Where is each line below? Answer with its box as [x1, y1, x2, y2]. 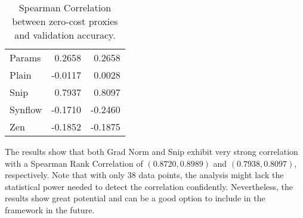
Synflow [10, 102, 42, 116]
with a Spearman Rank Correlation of [5, 157, 143, 169]
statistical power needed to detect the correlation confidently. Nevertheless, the [5, 180, 293, 192]
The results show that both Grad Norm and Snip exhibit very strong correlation [5, 145, 298, 157]
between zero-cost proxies [12, 14, 118, 28]
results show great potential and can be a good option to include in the [5, 192, 265, 204]
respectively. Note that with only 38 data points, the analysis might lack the [5, 169, 284, 181]
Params [10, 51, 41, 64]
